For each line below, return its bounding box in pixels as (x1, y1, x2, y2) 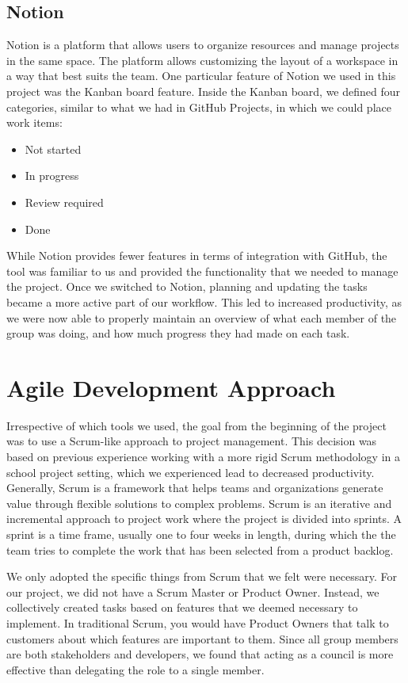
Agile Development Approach (6, 371, 336, 403)
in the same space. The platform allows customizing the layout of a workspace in (6, 52, 398, 68)
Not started (25, 140, 82, 157)
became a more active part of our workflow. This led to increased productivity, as (6, 293, 402, 310)
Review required (25, 193, 104, 210)
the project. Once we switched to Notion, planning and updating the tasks (6, 278, 368, 295)
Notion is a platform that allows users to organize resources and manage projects (6, 36, 399, 53)
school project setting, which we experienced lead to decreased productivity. (6, 464, 375, 480)
